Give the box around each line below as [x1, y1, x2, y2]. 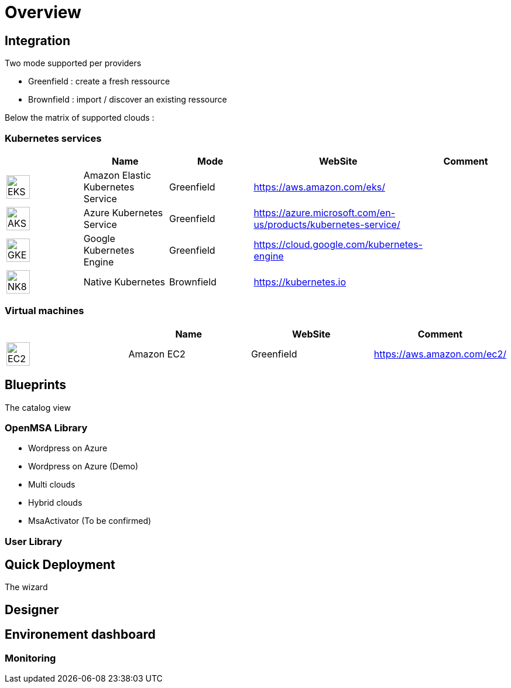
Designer [5, 602, 59, 617]
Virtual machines [5, 305, 84, 317]
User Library [5, 535, 63, 547]
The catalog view [5, 402, 71, 413]
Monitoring [5, 652, 56, 664]
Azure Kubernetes [83, 206, 163, 219]
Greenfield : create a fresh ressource [28, 76, 170, 87]
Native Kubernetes [83, 275, 166, 288]
